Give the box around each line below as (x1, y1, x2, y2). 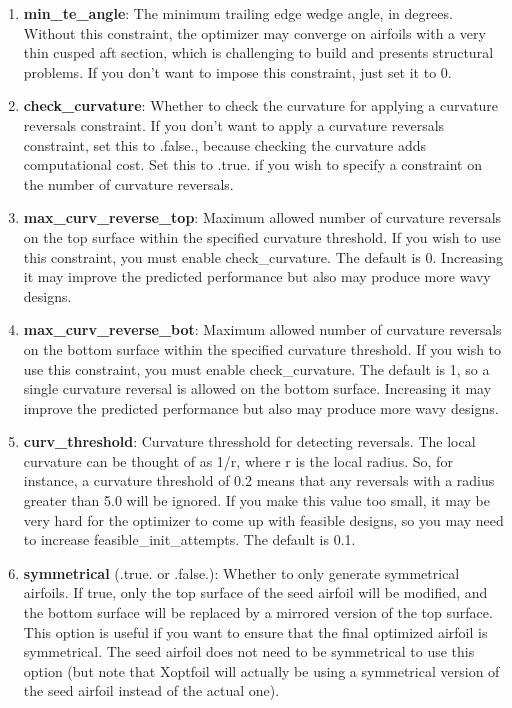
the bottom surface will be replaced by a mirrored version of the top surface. (23, 602, 493, 623)
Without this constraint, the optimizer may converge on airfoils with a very (23, 22, 486, 43)
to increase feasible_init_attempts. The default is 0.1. (23, 529, 356, 550)
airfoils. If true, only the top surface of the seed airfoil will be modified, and (23, 582, 488, 603)
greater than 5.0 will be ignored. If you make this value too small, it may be (23, 490, 490, 511)
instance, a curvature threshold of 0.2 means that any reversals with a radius (23, 470, 495, 491)
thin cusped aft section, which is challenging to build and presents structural (23, 42, 494, 63)
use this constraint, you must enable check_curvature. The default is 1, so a (23, 358, 490, 379)
